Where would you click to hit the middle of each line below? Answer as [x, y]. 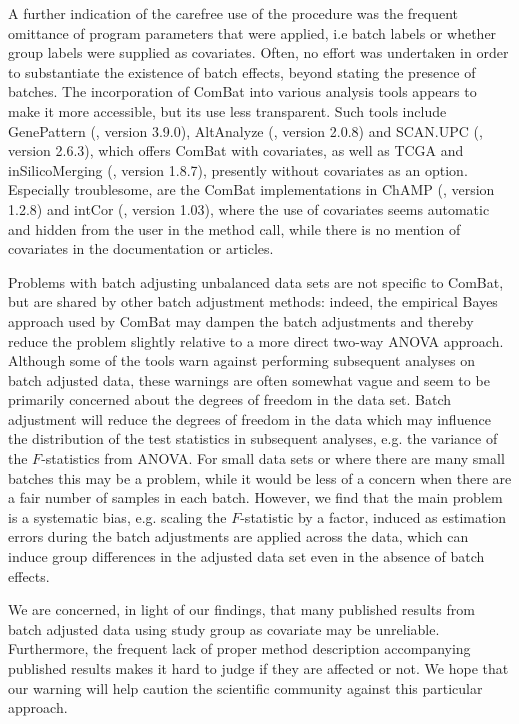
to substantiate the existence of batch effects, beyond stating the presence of [242, 71]
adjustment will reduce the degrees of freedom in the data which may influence [249, 418]
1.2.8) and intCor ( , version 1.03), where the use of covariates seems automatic [249, 208]
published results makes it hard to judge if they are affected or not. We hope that [258, 668]
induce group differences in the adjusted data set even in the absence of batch [246, 556]
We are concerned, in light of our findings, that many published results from [241, 609]
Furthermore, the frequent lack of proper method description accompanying [239, 648]
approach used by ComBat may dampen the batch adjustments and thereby [241, 320]
